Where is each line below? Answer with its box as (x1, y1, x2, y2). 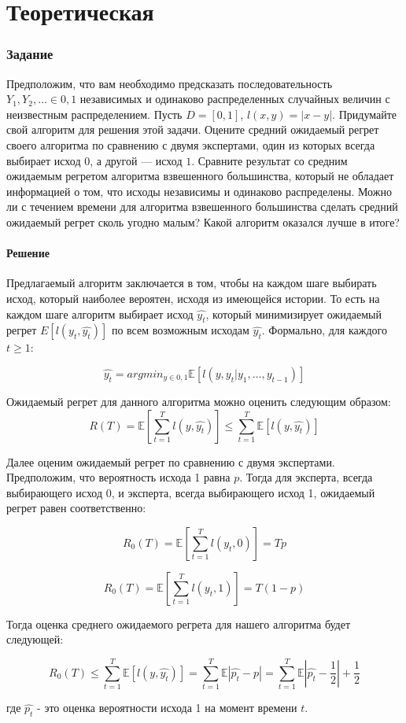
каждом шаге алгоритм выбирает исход (6, 305, 194, 322)
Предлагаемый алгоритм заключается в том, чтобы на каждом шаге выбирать (6, 275, 377, 291)
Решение (6, 245, 50, 261)
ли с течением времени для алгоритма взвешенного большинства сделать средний (6, 198, 398, 215)
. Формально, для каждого (261, 322, 387, 338)
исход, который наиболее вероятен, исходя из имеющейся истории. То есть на (6, 290, 380, 306)
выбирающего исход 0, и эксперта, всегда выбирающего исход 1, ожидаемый (6, 484, 375, 500)
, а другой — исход (90, 152, 183, 168)
